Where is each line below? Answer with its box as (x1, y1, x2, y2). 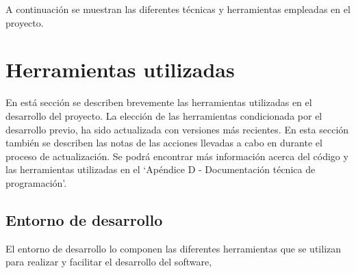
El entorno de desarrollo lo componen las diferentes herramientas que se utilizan (5, 241, 342, 255)
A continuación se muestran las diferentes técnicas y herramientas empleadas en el (5, 2, 351, 16)
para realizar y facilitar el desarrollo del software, (5, 255, 212, 269)
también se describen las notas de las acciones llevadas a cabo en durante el (5, 135, 322, 150)
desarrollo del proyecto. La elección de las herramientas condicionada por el (5, 108, 322, 122)
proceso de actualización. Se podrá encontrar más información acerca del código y (5, 148, 348, 163)
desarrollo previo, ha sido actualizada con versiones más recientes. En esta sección (5, 122, 349, 136)
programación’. (5, 175, 67, 190)
